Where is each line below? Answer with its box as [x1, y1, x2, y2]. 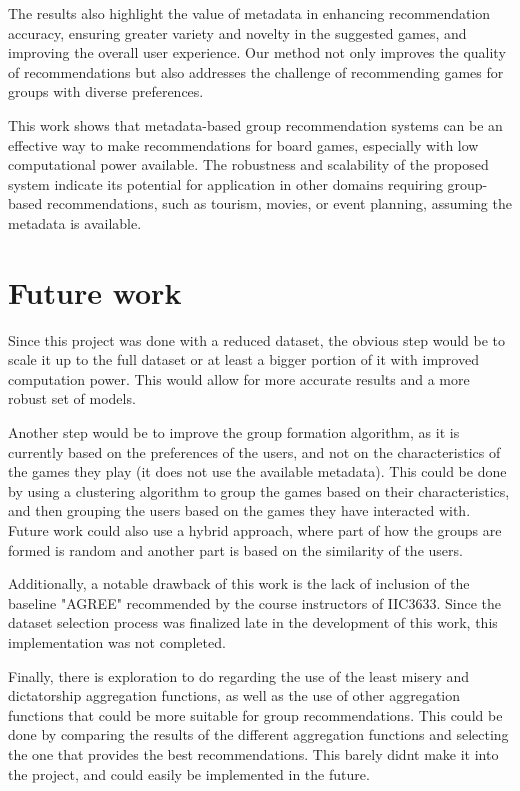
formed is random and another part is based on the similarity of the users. [8, 539, 463, 560]
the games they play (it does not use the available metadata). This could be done [8, 461, 507, 482]
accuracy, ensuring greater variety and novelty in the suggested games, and [8, 22, 467, 43]
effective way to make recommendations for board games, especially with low [8, 134, 479, 155]
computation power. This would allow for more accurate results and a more [8, 368, 470, 389]
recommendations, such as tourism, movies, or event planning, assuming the [46, 193, 512, 214]
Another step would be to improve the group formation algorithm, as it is [8, 422, 460, 443]
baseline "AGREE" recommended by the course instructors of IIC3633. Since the [8, 592, 502, 613]
